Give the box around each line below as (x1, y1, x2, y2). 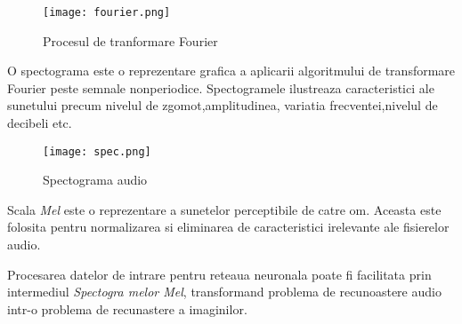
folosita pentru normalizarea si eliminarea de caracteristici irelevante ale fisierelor (7, 217, 450, 236)
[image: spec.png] (43, 145, 151, 158)
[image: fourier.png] (43, 6, 171, 19)
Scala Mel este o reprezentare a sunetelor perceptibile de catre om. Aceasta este (7, 200, 442, 218)
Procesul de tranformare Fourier (43, 31, 218, 50)
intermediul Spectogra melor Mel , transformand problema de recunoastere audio (7, 282, 442, 301)
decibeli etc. (7, 114, 72, 132)
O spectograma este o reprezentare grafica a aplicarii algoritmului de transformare (7, 61, 456, 80)
